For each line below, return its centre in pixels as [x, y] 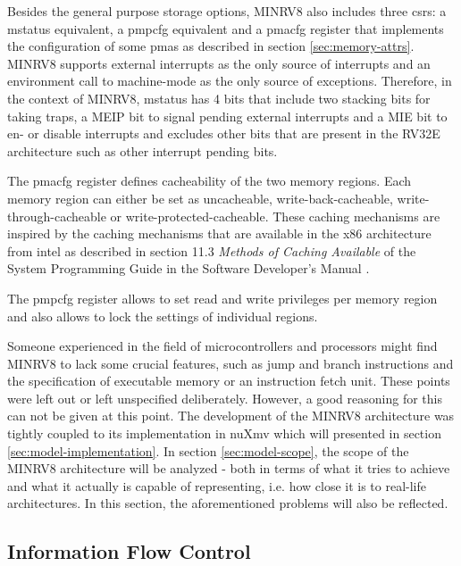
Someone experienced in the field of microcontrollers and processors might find [222, 346]
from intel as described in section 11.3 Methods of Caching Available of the [212, 250]
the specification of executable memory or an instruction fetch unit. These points [229, 381]
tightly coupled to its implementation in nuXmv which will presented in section [224, 433]
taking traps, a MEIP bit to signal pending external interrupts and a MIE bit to [227, 116]
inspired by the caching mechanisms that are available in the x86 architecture [219, 233]
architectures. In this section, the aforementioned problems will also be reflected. [228, 503]
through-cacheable [57, 216]
